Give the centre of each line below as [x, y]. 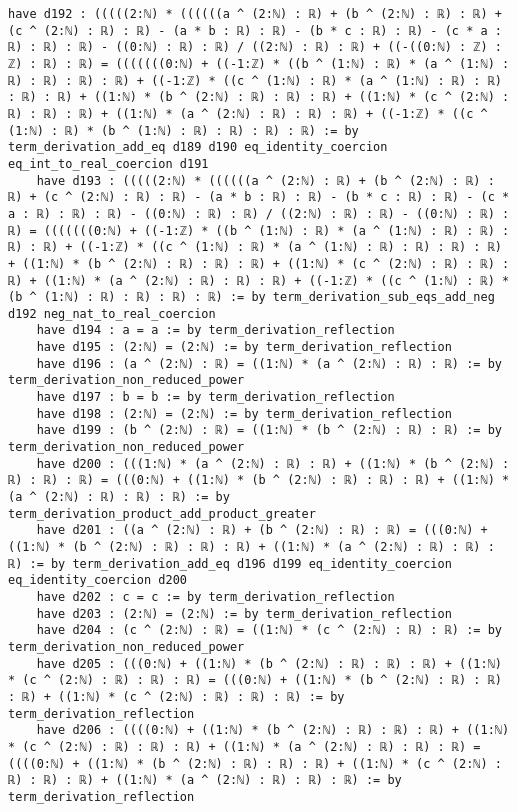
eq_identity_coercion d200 [97, 580]
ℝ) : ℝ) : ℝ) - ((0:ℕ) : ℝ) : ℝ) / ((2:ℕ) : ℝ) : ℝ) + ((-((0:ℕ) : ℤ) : [255, 47]
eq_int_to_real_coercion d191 [108, 163]
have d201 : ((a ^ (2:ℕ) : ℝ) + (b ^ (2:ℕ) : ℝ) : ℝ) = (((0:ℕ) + [262, 530]
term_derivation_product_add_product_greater [162, 513]
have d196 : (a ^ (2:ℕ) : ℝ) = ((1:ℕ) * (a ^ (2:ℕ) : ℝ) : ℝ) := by [269, 363]
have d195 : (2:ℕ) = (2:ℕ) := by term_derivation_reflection [244, 347]
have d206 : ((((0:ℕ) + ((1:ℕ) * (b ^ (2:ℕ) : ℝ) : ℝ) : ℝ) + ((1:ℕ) [273, 730]
